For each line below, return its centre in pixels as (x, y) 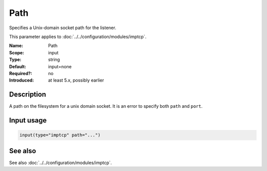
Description (28, 95)
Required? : (21, 73)
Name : (16, 46)
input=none (60, 66)
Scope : (17, 52)
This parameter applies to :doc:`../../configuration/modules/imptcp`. (78, 37)
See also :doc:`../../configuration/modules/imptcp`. (61, 163)
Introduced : (22, 80)
